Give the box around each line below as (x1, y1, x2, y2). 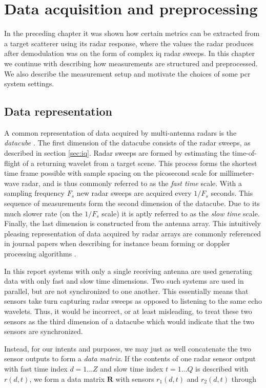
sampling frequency (4, 188, 65, 198)
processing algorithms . (4, 248, 76, 259)
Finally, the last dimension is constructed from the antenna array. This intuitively (4, 218, 261, 229)
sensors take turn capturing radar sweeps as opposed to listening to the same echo (4, 295, 262, 306)
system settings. (4, 78, 54, 89)
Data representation (4, 103, 112, 119)
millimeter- (219, 168, 254, 178)
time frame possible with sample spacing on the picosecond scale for (4, 168, 218, 178)
